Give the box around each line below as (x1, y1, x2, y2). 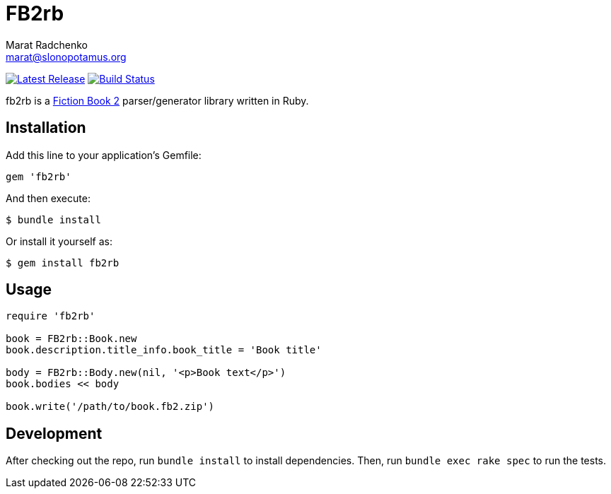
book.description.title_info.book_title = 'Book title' (6, 344, 322, 356)
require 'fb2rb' (6, 310, 95, 322)
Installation (6, 119, 86, 137)
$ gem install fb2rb (6, 257, 120, 269)
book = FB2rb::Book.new (6, 333, 137, 345)
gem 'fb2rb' (6, 170, 71, 182)
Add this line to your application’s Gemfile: (6, 148, 202, 161)
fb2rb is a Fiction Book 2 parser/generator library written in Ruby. (6, 94, 309, 107)
